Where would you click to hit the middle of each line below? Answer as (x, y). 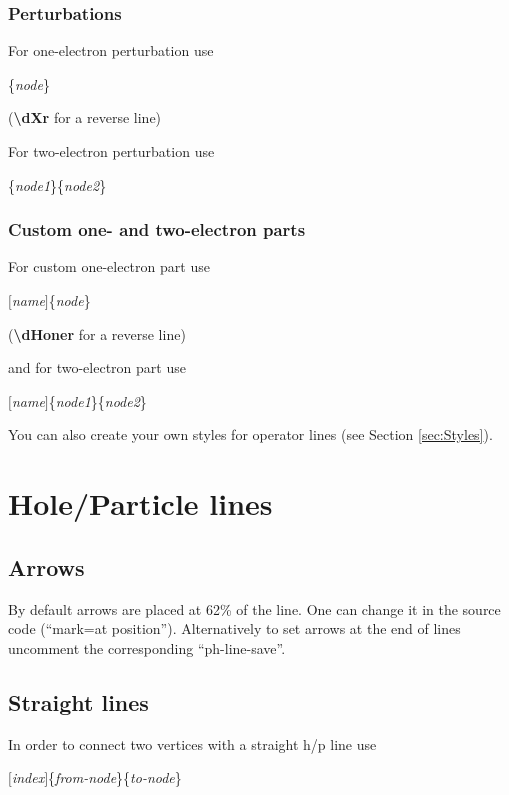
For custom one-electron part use (109, 266)
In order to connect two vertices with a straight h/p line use (192, 743)
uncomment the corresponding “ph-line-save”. (147, 647)
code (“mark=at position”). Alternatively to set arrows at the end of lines (234, 628)
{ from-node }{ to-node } (115, 777)
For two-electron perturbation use (111, 151)
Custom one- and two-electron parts (157, 229)
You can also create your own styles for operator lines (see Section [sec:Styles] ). (250, 434)
